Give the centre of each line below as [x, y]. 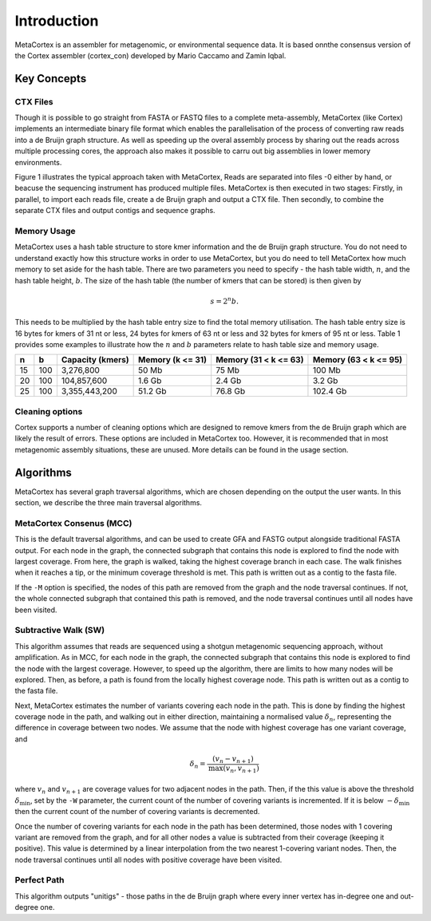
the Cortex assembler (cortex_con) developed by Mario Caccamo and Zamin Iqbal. [150, 55]
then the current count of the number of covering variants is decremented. [137, 812]
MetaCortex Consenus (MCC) [73, 523]
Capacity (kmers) [95, 360]
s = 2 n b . [225, 300]
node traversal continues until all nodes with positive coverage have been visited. [148, 860]
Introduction [57, 21]
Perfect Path [40, 880]
